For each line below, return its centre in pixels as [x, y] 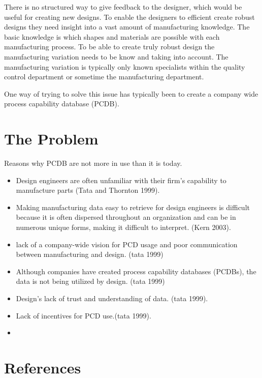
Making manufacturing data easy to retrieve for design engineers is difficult [133, 207]
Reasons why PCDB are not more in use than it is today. [93, 163]
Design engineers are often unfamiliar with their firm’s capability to [121, 180]
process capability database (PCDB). [62, 104]
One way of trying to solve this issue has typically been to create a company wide [131, 93]
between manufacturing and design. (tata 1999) [90, 254]
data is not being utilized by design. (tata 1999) [90, 281]
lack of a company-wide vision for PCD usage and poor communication [127, 244]
